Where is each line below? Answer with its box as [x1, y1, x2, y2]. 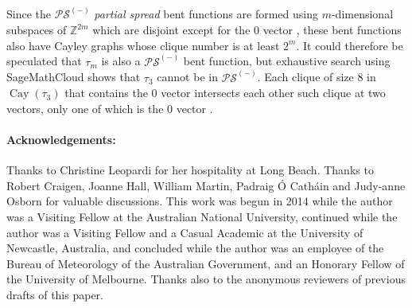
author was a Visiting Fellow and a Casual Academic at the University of [6, 224, 363, 240]
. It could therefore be [296, 37, 403, 53]
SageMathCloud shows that [6, 68, 141, 85]
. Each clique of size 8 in [257, 68, 376, 85]
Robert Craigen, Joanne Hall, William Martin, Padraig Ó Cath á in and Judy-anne [6, 177, 406, 193]
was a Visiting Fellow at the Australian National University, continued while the [6, 209, 398, 225]
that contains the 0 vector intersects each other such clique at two [64, 84, 386, 101]
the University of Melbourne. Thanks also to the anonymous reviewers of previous [6, 271, 406, 287]
